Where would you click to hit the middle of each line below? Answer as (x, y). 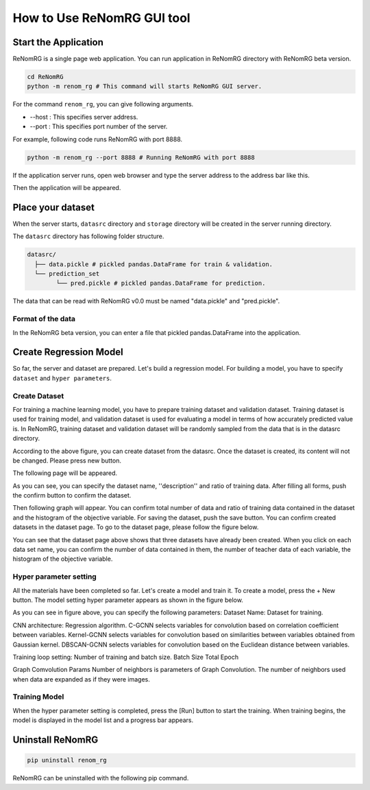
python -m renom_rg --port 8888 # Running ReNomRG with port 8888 (141, 157)
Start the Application (58, 42)
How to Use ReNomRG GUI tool (102, 18)
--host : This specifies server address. (84, 117)
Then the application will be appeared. (67, 187)
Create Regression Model (68, 352)
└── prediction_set (67, 274)
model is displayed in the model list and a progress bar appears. (103, 720)
